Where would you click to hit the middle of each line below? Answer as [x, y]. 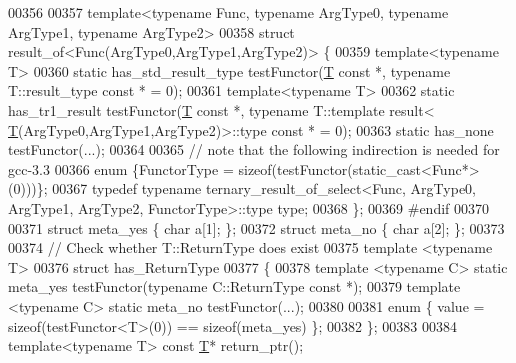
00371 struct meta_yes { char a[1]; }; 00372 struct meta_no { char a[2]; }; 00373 [256, 227]
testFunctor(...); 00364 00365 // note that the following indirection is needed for [254, 149]
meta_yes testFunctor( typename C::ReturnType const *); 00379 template [234, 286]
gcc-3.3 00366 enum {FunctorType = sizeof [140, 168]
